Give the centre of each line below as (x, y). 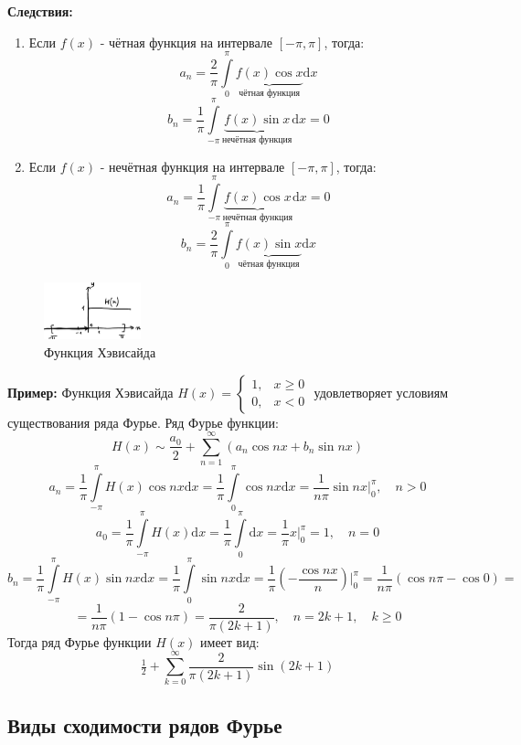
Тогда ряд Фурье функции (80, 641)
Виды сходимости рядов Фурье (145, 724)
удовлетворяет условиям (381, 392)
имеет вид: (230, 641)
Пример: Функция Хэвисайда (90, 392)
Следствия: (40, 11)
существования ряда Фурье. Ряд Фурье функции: (143, 422)
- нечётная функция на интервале (192, 166)
